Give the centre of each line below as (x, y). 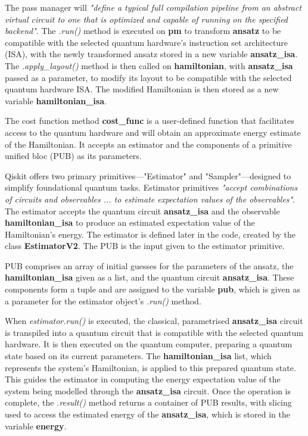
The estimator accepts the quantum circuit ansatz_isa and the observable (142, 211)
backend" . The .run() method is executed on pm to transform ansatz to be (143, 31)
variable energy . (36, 426)
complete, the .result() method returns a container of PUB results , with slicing (148, 402)
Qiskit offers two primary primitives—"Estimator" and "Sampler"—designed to (148, 175)
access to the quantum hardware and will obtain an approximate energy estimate (153, 132)
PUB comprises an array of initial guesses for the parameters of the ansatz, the (149, 265)
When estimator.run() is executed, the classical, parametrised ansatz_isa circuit (154, 321)
